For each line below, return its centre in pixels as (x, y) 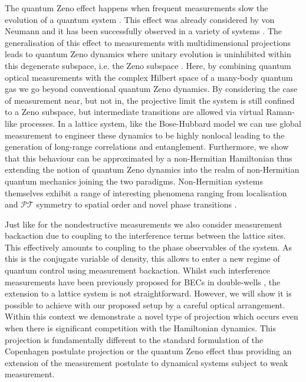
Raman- (280, 112)
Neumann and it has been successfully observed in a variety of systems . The (144, 31)
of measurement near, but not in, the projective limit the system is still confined (150, 100)
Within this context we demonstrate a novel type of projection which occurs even (152, 316)
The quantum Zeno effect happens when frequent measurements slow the (136, 8)
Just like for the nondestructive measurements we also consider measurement (144, 224)
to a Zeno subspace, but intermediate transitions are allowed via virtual (134, 112)
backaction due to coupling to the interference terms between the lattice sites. (145, 236)
